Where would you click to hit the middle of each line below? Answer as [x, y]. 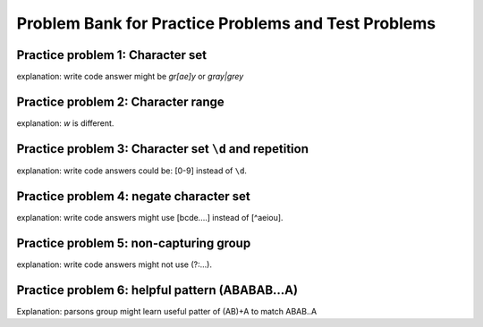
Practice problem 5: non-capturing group [134, 243]
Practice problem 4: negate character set [133, 196]
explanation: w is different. [65, 123]
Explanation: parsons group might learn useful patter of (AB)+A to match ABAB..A [167, 311]
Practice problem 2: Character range [121, 101]
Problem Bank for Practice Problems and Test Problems [226, 23]
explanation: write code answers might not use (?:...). [114, 264]
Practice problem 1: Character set [112, 55]
